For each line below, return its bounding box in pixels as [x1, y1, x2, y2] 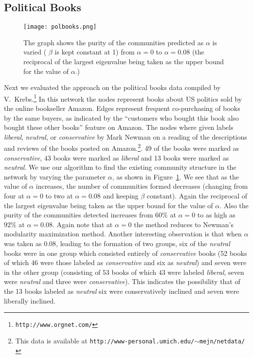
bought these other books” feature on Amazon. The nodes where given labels [4, 122, 234, 132]
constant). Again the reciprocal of [146, 191, 248, 201]
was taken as [4, 238, 42, 249]
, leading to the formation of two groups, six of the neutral [56, 238, 230, 249]
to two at [45, 191, 73, 201]
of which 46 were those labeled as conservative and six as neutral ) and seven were [4, 257, 247, 268]
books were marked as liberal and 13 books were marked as [53, 152, 229, 162]
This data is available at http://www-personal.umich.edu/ [15, 335, 195, 345]
